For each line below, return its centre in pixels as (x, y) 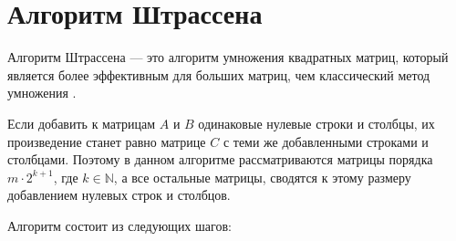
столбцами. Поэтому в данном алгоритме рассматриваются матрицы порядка (220, 159)
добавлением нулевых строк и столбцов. (119, 195)
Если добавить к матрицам (82, 123)
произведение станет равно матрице (107, 141)
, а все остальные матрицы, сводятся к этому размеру (262, 177)
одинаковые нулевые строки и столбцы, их (316, 123)
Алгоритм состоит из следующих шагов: (119, 225)
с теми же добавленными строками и (326, 141)
